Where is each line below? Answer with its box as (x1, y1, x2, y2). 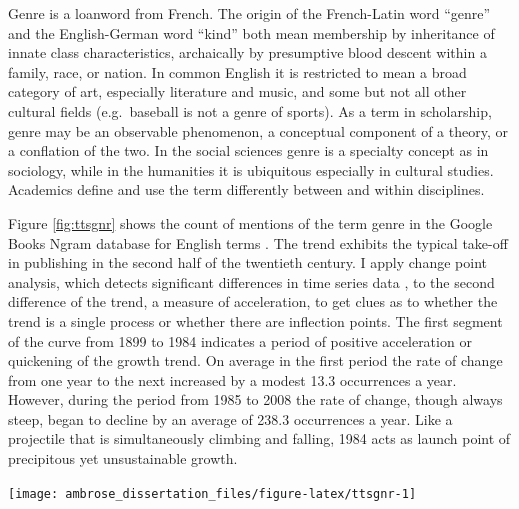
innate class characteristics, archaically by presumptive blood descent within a (8, 42, 487, 63)
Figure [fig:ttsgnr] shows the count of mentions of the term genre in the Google (8, 212, 493, 233)
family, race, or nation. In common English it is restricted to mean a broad (8, 61, 467, 82)
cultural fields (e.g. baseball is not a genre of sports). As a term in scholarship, (8, 100, 492, 121)
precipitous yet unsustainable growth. (8, 448, 238, 469)
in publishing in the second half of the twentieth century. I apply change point (8, 252, 487, 273)
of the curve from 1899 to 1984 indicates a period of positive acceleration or (8, 330, 472, 351)
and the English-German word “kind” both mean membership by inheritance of (8, 22, 495, 43)
